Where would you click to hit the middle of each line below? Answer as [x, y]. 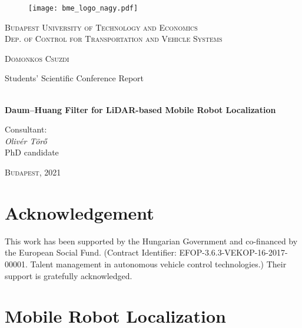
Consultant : [26, 129]
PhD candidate [32, 152]
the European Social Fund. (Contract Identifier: [91, 252]
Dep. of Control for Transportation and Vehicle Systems [114, 39]
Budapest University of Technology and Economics [101, 27]
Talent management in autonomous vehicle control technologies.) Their [158, 264]
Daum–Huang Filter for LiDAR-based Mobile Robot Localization [140, 109]
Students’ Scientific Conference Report [74, 78]
